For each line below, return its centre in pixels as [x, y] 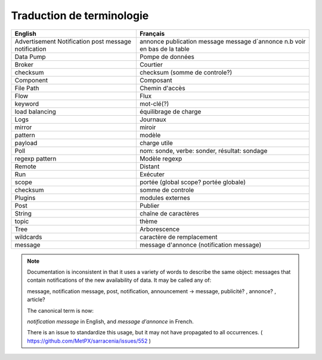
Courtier [151, 64]
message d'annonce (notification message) [200, 245]
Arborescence [160, 229]
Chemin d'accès [162, 88]
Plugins [25, 198]
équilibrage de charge [170, 112]
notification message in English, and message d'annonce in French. [110, 321]
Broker [24, 64]
